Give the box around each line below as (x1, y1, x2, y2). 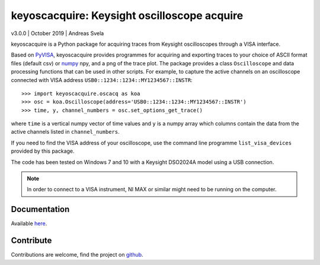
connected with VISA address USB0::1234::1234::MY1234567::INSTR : (11, 76, 193, 83)
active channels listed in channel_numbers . (11, 128, 120, 135)
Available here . (11, 220, 47, 227)
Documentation (11, 204, 70, 214)
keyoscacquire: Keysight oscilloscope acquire (11, 9, 244, 22)
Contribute (11, 235, 52, 246)
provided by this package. (11, 147, 75, 154)
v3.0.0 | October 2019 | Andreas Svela (11, 30, 104, 37)
